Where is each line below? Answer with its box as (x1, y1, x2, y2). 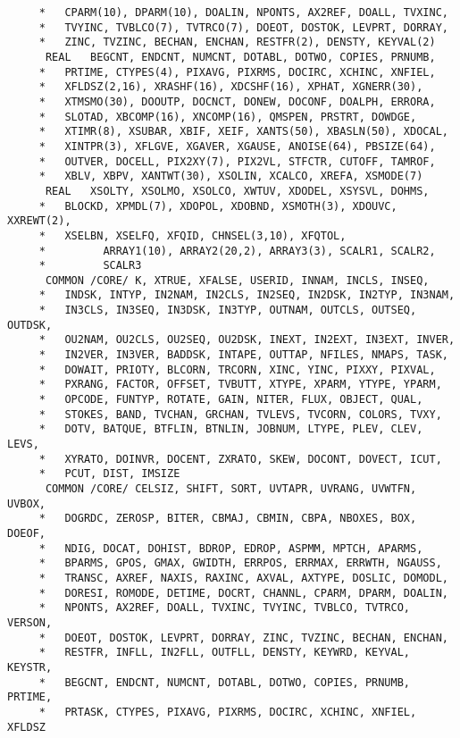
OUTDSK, (7, 318, 53, 331)
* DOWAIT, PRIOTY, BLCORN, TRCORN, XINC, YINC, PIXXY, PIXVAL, (38, 363, 436, 376)
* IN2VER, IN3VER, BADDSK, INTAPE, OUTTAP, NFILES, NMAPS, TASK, (38, 348, 448, 362)
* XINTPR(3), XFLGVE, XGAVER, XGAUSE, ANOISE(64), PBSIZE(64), (38, 139, 436, 153)
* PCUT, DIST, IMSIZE (38, 467, 180, 481)
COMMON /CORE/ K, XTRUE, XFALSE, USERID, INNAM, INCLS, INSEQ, (45, 273, 430, 287)
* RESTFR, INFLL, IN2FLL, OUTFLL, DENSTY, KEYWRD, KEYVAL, (38, 646, 411, 659)
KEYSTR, (7, 660, 53, 674)
